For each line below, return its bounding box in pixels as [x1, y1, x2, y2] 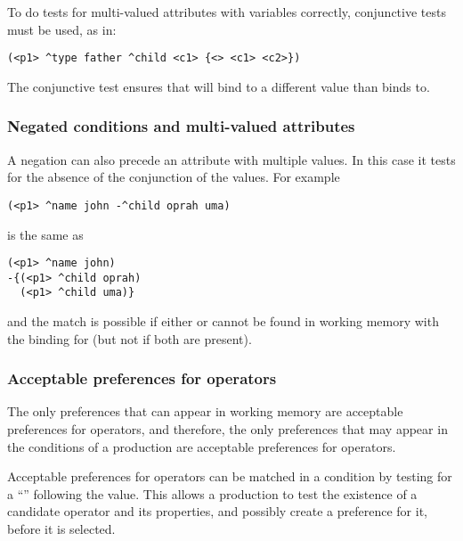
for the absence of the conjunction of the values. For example [7, 168, 340, 186]
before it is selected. [7, 520, 116, 538]
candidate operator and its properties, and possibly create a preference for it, [7, 502, 427, 521]
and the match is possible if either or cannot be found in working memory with [7, 312, 439, 331]
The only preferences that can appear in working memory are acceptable [7, 402, 403, 421]
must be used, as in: [7, 20, 117, 38]
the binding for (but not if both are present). [7, 329, 252, 348]
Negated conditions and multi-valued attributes [7, 115, 355, 137]
